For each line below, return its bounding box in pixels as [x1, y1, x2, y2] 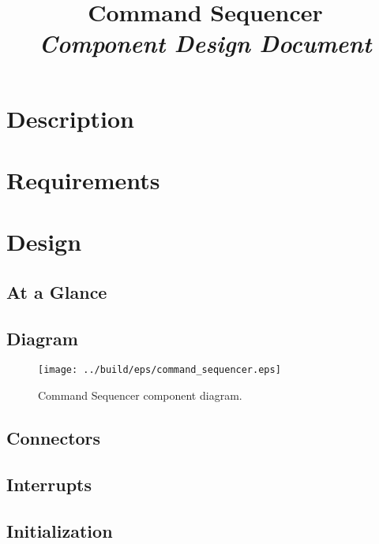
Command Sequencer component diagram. [38, 387, 242, 404]
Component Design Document [39, 27, 372, 60]
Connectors [6, 426, 101, 450]
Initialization [6, 518, 113, 542]
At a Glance [6, 279, 107, 304]
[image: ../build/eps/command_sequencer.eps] [38, 364, 281, 376]
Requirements [6, 163, 160, 196]
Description [6, 102, 135, 134]
